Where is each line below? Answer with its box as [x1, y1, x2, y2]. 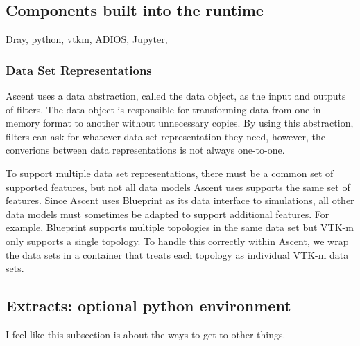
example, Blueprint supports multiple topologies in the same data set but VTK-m [6, 220, 354, 235]
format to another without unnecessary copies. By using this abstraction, [43, 116, 354, 130]
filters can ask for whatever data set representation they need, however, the [6, 129, 325, 143]
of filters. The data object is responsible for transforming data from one [6, 102, 310, 116]
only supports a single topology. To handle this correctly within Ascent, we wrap [6, 233, 349, 248]
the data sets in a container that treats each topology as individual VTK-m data [6, 247, 349, 262]
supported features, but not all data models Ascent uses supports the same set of [6, 179, 350, 194]
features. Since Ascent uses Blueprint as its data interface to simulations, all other [6, 193, 354, 208]
